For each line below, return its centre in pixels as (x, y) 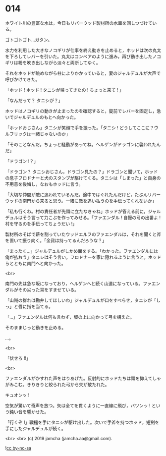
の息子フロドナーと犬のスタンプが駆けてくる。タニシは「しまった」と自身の (83, 178)
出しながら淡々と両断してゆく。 (68, 62)
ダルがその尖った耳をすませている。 (42, 289)
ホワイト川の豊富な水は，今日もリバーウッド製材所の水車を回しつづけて (79, 23)
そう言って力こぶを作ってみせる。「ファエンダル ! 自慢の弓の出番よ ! (91, 217)
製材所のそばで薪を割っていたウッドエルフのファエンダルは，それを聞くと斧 (83, 234)
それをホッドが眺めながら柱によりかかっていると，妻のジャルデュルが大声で (83, 73)
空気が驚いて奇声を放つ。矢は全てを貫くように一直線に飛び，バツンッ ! (78, 405)
